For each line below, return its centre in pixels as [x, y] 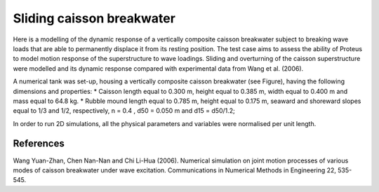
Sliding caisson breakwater [94, 18]
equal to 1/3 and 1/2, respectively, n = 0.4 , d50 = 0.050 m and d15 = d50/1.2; [124, 111]
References [39, 144]
